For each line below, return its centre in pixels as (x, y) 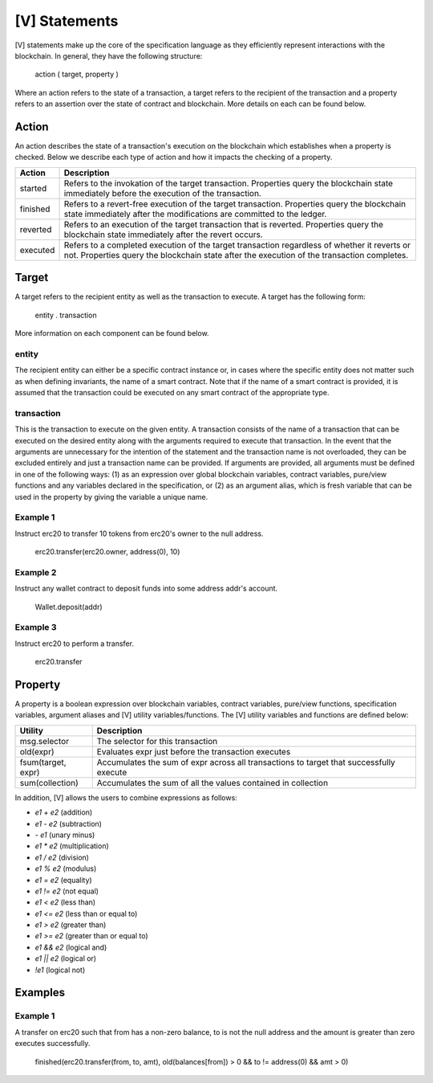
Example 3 (36, 627)
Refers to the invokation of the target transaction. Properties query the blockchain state (228, 183)
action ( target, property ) (77, 74)
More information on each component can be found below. (112, 333)
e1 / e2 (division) (62, 857)
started (33, 188)
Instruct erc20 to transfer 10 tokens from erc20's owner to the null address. (139, 533)
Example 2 (36, 572)
